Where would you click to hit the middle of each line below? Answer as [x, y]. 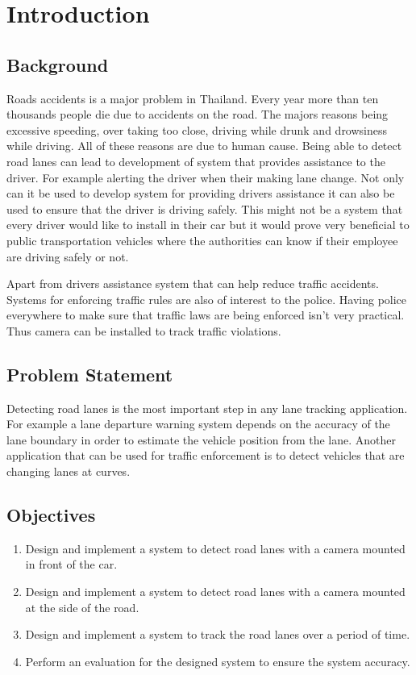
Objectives [51, 515]
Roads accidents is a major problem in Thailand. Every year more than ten [193, 98]
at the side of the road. [82, 607]
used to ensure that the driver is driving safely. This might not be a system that [205, 208]
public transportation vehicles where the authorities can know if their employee [202, 240]
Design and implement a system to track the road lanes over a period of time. [218, 634]
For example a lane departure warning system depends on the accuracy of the [198, 424]
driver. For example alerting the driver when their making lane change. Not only [206, 177]
